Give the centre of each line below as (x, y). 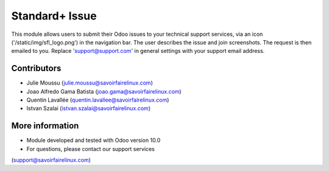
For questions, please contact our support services (90, 148)
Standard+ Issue (54, 16)
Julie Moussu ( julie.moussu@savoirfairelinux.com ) (90, 83)
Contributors (36, 68)
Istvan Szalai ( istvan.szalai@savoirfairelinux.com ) (88, 108)
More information (45, 126)
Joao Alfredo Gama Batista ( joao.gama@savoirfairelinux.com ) (104, 91)
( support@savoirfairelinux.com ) (51, 160)
